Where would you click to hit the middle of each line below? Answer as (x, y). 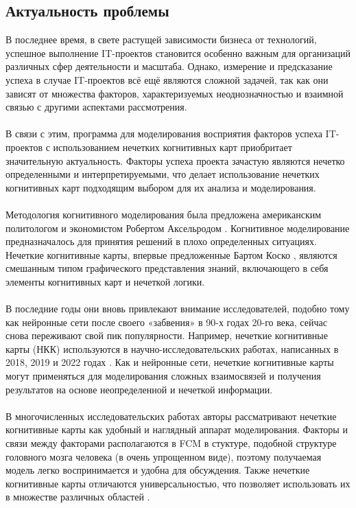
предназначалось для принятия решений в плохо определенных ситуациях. (161, 241)
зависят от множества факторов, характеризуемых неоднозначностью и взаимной (175, 93)
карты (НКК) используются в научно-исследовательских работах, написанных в (172, 348)
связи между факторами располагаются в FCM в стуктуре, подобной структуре (171, 443)
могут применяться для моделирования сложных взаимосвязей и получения (163, 376)
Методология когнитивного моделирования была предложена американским (164, 214)
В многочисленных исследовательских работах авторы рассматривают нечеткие (171, 416)
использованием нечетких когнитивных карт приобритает (173, 147)
